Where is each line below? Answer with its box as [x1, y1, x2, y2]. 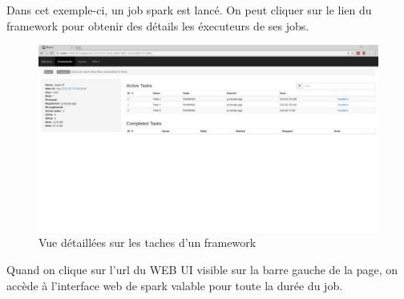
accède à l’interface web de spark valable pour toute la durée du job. [6, 277, 343, 293]
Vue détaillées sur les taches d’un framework [38, 234, 257, 251]
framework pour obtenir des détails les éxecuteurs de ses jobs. [6, 17, 309, 34]
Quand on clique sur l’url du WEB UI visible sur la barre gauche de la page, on [6, 261, 398, 278]
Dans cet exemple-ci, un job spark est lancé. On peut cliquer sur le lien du [6, 2, 372, 18]
